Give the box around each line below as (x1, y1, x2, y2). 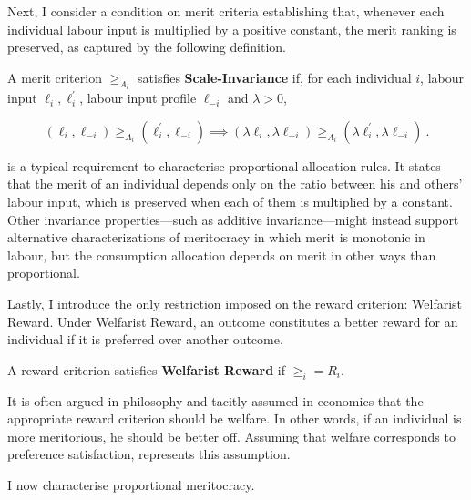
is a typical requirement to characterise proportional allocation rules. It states (7, 156, 441, 175)
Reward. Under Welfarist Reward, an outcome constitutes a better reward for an (7, 311, 458, 331)
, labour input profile (79, 88, 197, 107)
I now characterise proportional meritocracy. (7, 474, 255, 494)
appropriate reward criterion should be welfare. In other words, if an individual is (7, 409, 462, 428)
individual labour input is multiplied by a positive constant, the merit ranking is (7, 19, 456, 38)
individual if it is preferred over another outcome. (7, 330, 283, 349)
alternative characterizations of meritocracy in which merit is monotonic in (7, 228, 425, 247)
